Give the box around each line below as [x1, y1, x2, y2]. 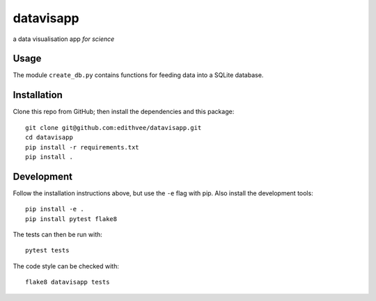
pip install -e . [25, 205, 84, 213]
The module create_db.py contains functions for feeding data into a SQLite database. [13, 71, 264, 79]
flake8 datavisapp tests [25, 278, 110, 286]
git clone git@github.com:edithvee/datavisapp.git [25, 124, 202, 131]
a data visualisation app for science [13, 35, 115, 43]
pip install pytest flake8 [25, 215, 118, 222]
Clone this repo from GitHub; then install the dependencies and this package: [13, 108, 235, 116]
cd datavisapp [25, 133, 73, 142]
